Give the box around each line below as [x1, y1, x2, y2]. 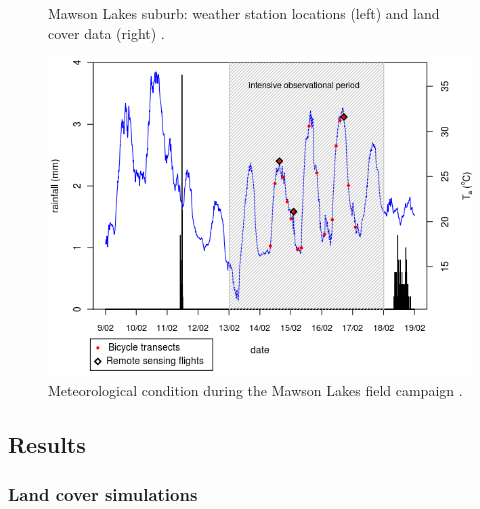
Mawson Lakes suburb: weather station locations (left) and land [48, 3, 440, 23]
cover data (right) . [48, 22, 165, 43]
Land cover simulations [8, 481, 198, 506]
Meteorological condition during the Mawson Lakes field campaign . [48, 380, 463, 401]
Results [8, 429, 86, 460]
